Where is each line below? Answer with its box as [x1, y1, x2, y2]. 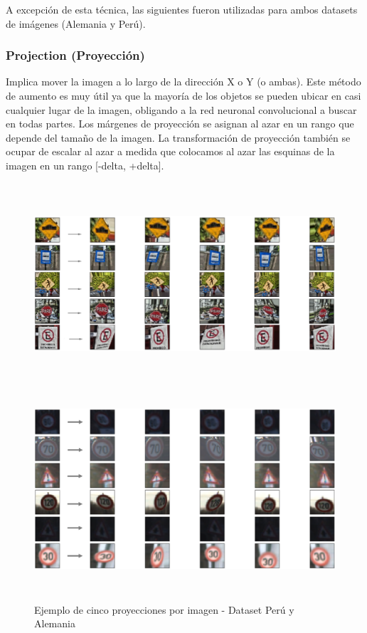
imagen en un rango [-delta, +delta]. [6, 157, 164, 172]
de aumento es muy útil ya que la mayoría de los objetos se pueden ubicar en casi [6, 88, 361, 103]
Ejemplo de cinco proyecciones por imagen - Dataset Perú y [34, 602, 294, 617]
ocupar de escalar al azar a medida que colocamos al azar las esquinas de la [6, 144, 335, 159]
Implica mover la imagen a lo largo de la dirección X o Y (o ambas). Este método [6, 74, 361, 89]
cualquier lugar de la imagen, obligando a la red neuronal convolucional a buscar [6, 102, 357, 117]
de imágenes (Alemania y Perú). [6, 16, 146, 31]
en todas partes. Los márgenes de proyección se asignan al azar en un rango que [6, 116, 354, 131]
